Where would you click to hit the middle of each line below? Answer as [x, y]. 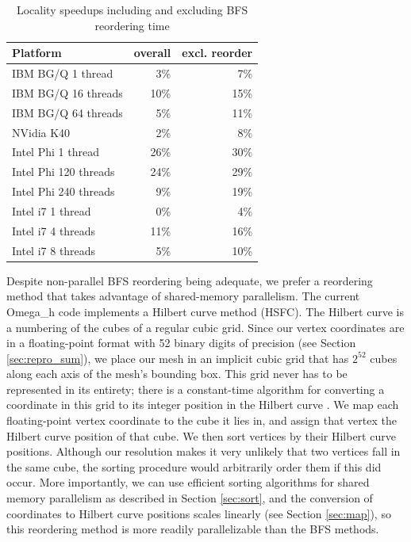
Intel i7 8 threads [54, 250]
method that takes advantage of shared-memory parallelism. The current [183, 296]
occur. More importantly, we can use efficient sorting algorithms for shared [188, 482]
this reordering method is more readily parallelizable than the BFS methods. [193, 529]
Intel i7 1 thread [52, 210]
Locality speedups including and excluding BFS [132, 10]
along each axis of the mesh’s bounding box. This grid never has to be [177, 374]
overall [152, 53]
